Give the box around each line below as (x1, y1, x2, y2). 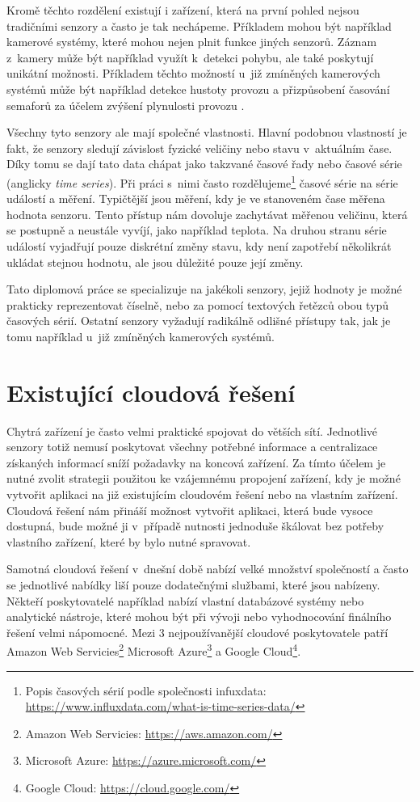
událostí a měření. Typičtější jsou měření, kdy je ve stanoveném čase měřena (6, 190, 385, 207)
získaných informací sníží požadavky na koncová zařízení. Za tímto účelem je (6, 454, 386, 471)
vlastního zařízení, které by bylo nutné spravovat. (6, 533, 251, 550)
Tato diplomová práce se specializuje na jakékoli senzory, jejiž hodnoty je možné (6, 281, 402, 298)
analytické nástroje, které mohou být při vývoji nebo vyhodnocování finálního (6, 608, 392, 625)
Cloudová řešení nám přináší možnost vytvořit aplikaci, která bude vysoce (6, 501, 373, 518)
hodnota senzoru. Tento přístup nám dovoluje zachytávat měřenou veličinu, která (6, 205, 408, 222)
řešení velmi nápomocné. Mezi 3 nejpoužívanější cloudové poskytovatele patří (6, 623, 388, 640)
